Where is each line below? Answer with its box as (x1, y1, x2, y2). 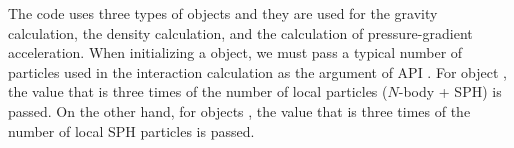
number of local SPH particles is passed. (8, 120, 255, 141)
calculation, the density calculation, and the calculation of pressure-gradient (8, 22, 473, 43)
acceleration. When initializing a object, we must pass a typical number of (8, 42, 463, 63)
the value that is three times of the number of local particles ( (8, 81, 388, 102)
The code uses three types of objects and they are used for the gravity (8, 3, 438, 23)
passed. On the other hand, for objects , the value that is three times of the (8, 100, 471, 121)
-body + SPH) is (398, 81, 502, 102)
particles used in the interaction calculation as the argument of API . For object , (8, 61, 507, 82)
